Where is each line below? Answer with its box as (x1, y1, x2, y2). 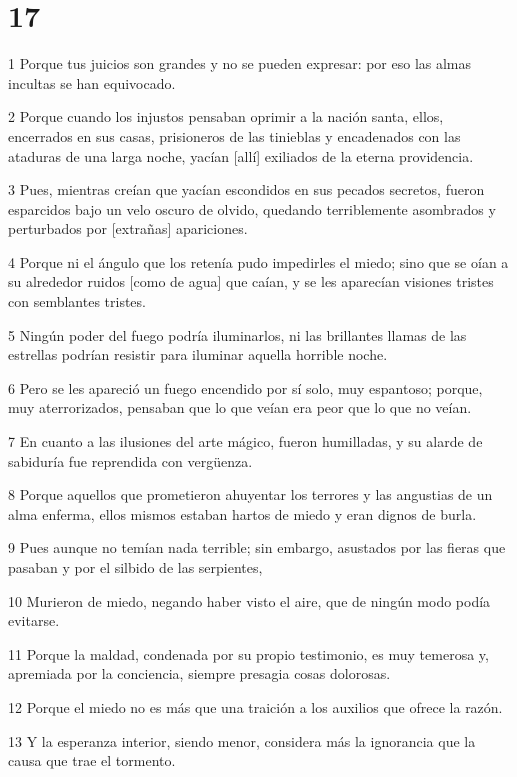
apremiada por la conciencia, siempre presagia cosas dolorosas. (8, 663, 391, 684)
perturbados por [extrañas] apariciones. (8, 218, 248, 239)
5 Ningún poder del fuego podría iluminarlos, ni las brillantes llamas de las (8, 324, 467, 345)
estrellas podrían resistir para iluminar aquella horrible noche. (8, 344, 388, 365)
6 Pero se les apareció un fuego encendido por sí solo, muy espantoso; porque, (8, 377, 483, 398)
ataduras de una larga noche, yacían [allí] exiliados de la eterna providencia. (8, 145, 474, 166)
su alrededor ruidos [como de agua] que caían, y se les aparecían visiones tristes (8, 271, 494, 292)
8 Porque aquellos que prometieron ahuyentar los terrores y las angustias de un (8, 484, 493, 505)
